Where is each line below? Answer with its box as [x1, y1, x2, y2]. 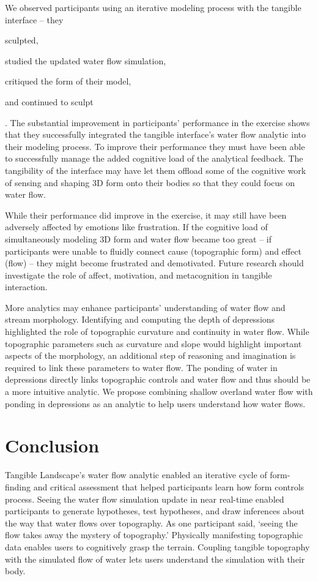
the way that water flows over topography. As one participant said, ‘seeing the [5, 516, 298, 529]
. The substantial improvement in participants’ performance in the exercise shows [5, 116, 310, 129]
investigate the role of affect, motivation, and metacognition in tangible [5, 268, 272, 281]
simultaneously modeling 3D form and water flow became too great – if [5, 232, 272, 245]
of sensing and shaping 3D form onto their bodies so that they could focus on [5, 176, 295, 189]
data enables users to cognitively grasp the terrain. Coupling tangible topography [5, 540, 310, 553]
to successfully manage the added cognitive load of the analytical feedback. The [5, 152, 303, 165]
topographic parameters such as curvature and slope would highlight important [5, 337, 302, 350]
